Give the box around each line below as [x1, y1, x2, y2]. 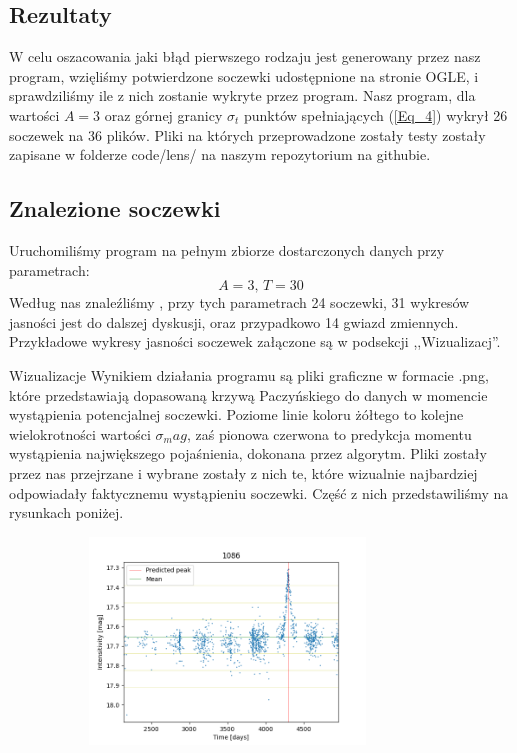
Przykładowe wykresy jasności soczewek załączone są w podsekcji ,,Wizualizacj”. [9, 331, 501, 352]
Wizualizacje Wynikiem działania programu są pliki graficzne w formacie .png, [9, 364, 489, 385]
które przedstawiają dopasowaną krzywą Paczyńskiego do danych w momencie [9, 384, 488, 405]
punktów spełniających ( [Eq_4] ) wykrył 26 [243, 104, 508, 125]
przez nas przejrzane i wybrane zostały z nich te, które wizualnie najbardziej [9, 462, 478, 483]
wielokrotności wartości [9, 423, 151, 444]
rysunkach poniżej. [9, 502, 124, 523]
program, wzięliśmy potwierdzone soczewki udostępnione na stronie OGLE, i [9, 65, 479, 86]
